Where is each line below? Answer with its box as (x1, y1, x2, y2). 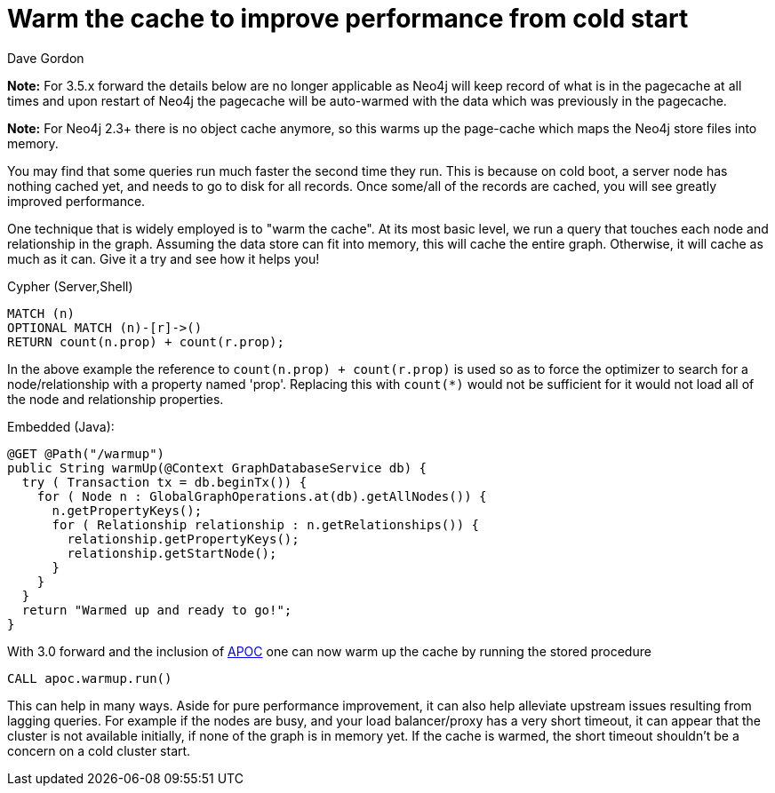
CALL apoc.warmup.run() (7, 670, 172, 686)
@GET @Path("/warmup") (7, 446, 165, 461)
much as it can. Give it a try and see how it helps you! (7, 250, 320, 266)
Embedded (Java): (7, 418, 115, 434)
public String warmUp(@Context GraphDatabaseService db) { (7, 460, 427, 475)
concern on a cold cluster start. (7, 742, 191, 758)
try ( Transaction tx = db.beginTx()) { (21, 474, 308, 489)
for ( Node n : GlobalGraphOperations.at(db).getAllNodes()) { (36, 488, 487, 504)
